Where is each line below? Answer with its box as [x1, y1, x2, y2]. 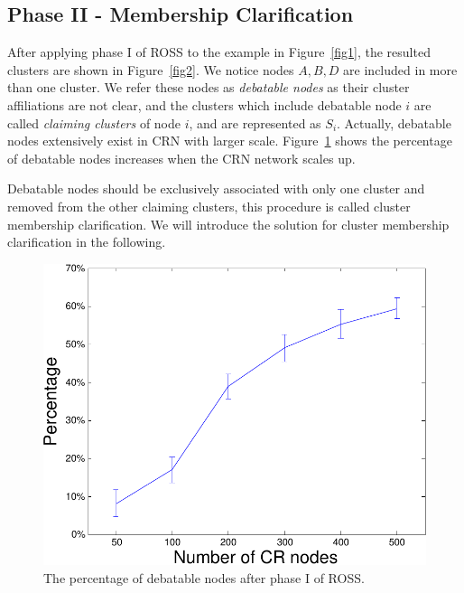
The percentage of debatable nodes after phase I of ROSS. [43, 568, 365, 587]
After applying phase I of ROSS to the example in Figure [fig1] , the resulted [7, 42, 431, 61]
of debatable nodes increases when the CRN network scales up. [7, 148, 356, 167]
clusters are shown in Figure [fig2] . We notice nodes [7, 60, 294, 79]
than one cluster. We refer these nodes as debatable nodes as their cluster [7, 78, 410, 97]
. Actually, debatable [337, 113, 451, 132]
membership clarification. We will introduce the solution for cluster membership [7, 214, 450, 233]
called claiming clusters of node [7, 113, 181, 132]
